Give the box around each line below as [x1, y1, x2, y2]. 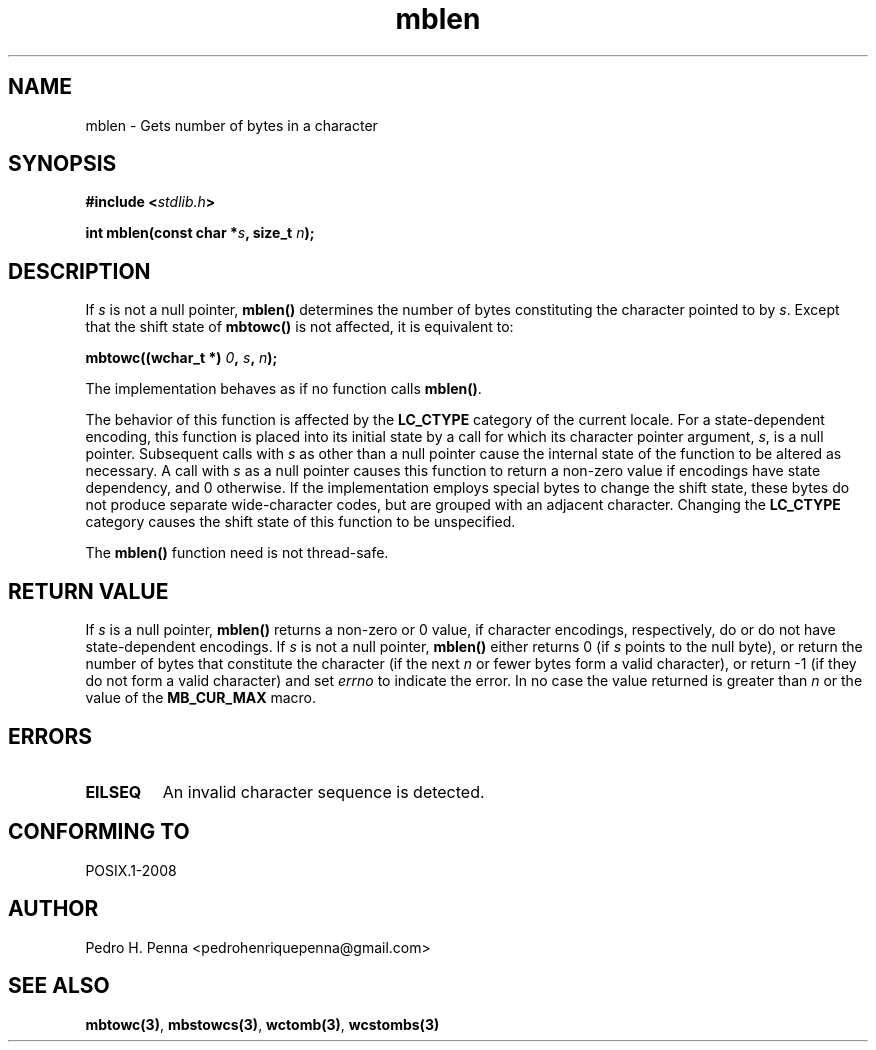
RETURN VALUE [8, 578, 169, 604]
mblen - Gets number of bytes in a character [85, 116, 378, 134]
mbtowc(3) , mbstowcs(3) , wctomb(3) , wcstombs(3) [85, 1015, 440, 1033]
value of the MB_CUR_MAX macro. [85, 689, 317, 707]
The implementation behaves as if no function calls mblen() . [85, 380, 482, 398]
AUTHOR [8, 896, 99, 922]
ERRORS [8, 723, 93, 749]
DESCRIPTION [8, 258, 151, 284]
